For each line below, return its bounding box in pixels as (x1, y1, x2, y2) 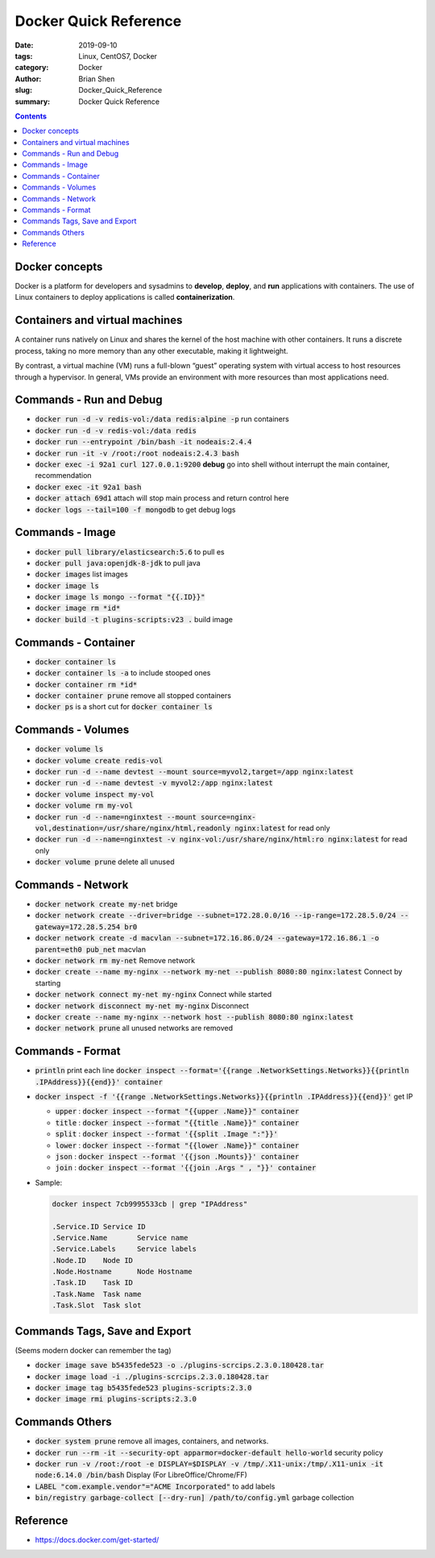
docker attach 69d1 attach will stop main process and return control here (35, 493, 289, 503)
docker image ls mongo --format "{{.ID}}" (35, 592, 205, 602)
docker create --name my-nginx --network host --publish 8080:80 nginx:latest (35, 1012, 354, 1021)
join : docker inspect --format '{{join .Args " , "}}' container (55, 1163, 317, 1173)
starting (35, 978, 61, 987)
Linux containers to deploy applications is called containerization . (14, 293, 235, 302)
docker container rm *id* (35, 679, 138, 689)
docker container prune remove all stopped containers (35, 690, 231, 700)
